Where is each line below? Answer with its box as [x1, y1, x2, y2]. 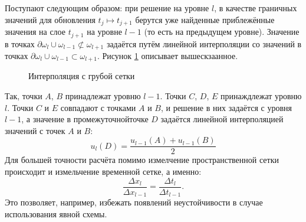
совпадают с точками [60, 101, 136, 113]
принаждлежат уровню [221, 90, 302, 102]
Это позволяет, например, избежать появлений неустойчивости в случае [5, 196, 263, 208]
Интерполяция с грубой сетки [28, 70, 135, 82]
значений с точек [5, 124, 65, 136]
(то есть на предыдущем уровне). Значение [144, 25, 300, 38]
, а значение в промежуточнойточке [21, 113, 149, 125]
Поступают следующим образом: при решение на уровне [5, 2, 209, 14]
